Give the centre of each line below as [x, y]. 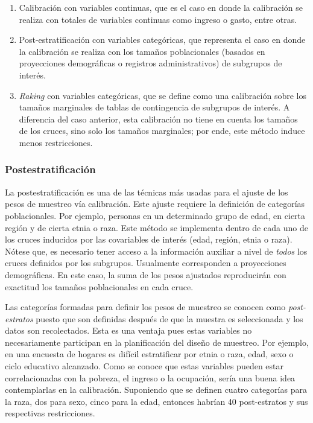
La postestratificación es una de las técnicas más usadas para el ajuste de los [147, 192]
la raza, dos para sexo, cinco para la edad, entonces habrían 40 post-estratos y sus [156, 401]
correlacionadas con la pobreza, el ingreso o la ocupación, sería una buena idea [150, 377]
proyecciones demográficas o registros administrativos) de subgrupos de [150, 63]
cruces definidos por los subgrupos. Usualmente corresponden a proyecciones [146, 263]
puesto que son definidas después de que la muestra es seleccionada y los [169, 318]
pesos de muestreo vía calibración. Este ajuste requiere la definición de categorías [155, 204]
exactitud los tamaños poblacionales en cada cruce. [99, 286]
